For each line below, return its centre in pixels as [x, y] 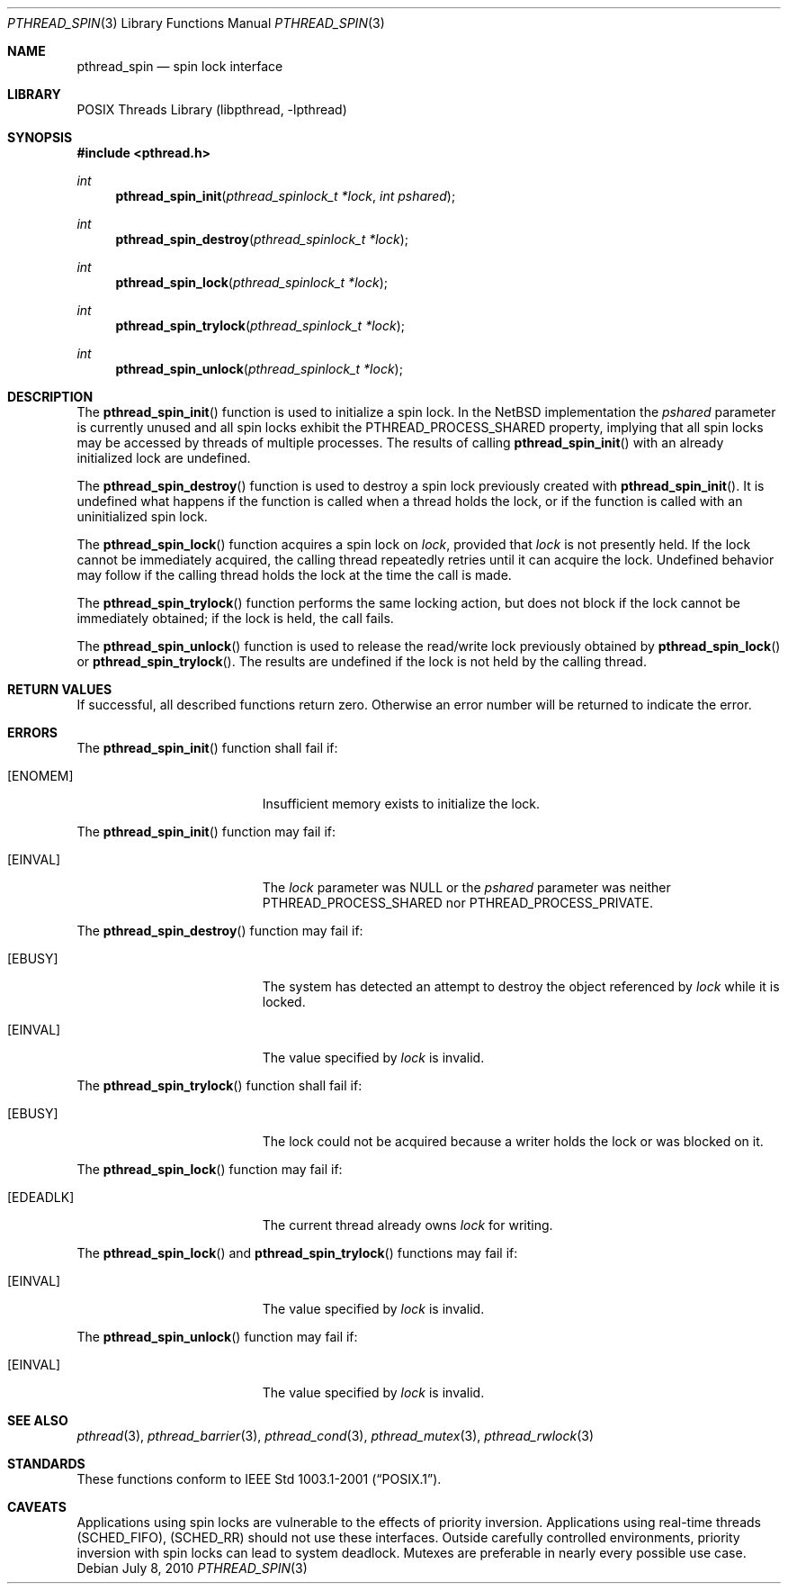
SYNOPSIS [40, 137]
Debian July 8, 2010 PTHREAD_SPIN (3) [192, 1568]
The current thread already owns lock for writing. [407, 1225]
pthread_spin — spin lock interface [180, 66]
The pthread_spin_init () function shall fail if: [207, 748]
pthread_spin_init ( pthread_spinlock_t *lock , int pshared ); [286, 196]
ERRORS [33, 732]
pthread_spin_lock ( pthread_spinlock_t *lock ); [251, 282]
